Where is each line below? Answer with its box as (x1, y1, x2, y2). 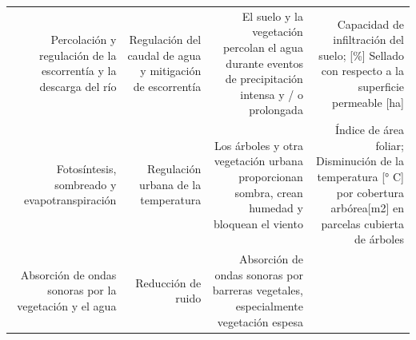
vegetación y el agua (17, 297, 117, 314)
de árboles (354, 231, 404, 247)
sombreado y (54, 176, 117, 192)
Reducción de (135, 274, 202, 291)
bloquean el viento (213, 215, 303, 231)
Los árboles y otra (214, 136, 303, 153)
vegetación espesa (217, 313, 303, 330)
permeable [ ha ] (332, 93, 404, 110)
